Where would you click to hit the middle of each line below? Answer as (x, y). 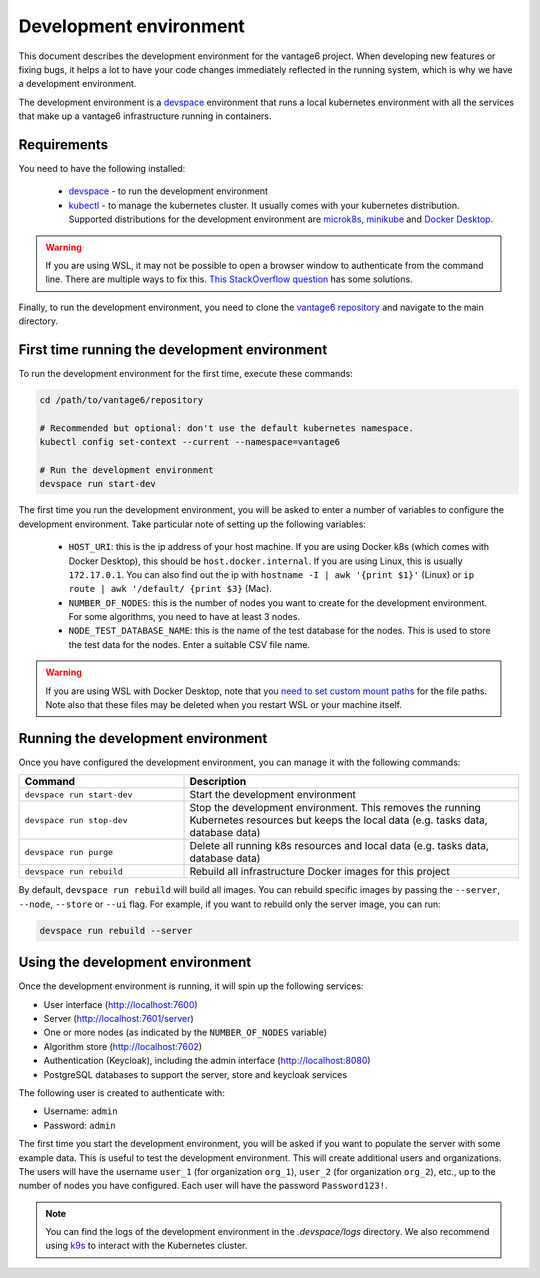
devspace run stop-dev (76, 820)
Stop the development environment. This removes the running (335, 808)
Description (218, 782)
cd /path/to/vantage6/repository (121, 400)
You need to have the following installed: (102, 169)
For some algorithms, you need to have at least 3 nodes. (184, 617)
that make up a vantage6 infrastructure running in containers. (145, 116)
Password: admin (79, 1125)
